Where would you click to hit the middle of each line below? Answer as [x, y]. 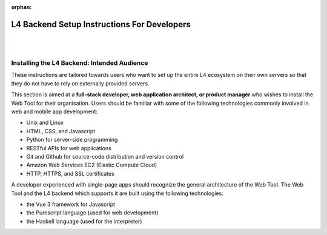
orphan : [21, 7]
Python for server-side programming [72, 140]
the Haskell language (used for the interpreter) [84, 221]
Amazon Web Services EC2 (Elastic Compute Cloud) [92, 165]
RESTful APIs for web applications [69, 148]
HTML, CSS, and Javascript [61, 131]
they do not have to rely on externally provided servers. [80, 83]
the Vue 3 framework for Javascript [71, 204]
